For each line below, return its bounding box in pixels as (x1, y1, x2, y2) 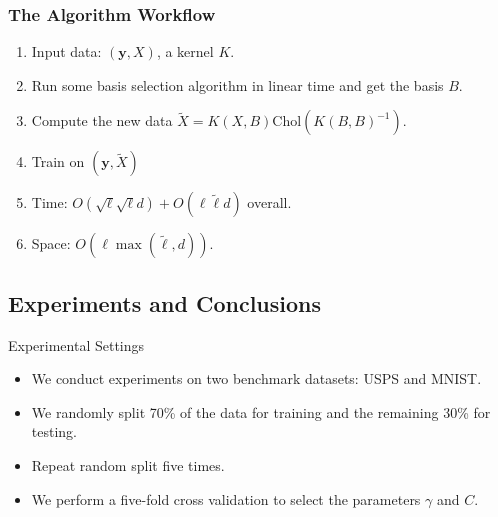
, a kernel (156, 41, 214, 62)
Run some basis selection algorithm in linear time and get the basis (31, 74, 444, 95)
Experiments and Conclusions (8, 287, 322, 318)
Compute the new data (31, 110, 173, 131)
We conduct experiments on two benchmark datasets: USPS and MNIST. (31, 368, 482, 389)
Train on (31, 151, 85, 172)
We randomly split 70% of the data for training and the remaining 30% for (31, 401, 491, 422)
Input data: (31, 41, 102, 62)
